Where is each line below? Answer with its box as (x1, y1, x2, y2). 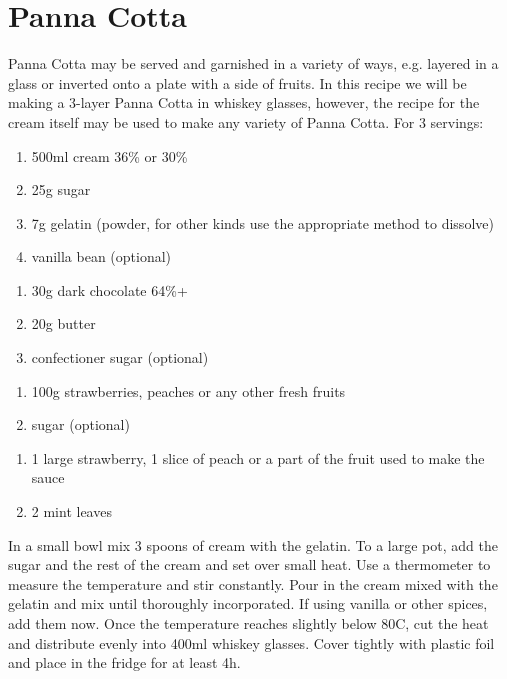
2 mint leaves (31, 501, 112, 522)
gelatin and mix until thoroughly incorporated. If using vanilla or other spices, (8, 593, 488, 614)
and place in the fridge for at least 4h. (8, 652, 241, 673)
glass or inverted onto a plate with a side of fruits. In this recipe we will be (8, 72, 467, 93)
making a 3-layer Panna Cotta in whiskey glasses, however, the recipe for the (8, 92, 480, 113)
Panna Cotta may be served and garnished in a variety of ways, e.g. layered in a (8, 53, 499, 74)
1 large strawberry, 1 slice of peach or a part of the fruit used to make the (31, 447, 485, 468)
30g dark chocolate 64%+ (31, 279, 188, 300)
